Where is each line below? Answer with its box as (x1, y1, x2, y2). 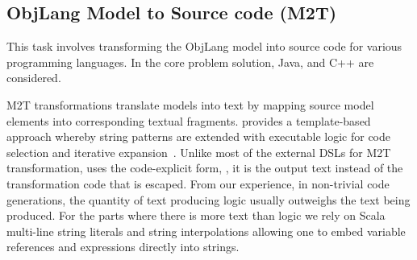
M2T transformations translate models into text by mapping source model (6, 96, 374, 113)
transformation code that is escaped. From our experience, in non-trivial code (6, 175, 390, 192)
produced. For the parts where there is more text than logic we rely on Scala (6, 207, 386, 224)
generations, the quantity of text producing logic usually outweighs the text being (6, 191, 411, 208)
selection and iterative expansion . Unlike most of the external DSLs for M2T (6, 143, 391, 160)
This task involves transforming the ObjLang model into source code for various (6, 38, 402, 55)
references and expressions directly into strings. (6, 238, 240, 255)
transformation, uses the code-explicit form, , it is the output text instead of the (6, 159, 403, 176)
